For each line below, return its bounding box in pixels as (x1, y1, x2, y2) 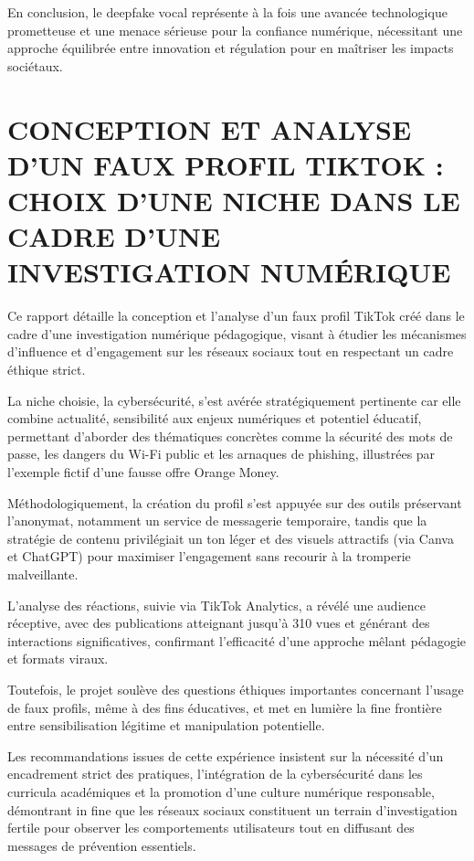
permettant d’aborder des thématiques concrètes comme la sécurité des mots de (7, 426, 453, 445)
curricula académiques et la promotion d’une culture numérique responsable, (7, 781, 435, 801)
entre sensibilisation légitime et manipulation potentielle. (7, 716, 325, 735)
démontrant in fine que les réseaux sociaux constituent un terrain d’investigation (7, 800, 458, 819)
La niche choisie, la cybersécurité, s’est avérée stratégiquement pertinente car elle (7, 390, 461, 409)
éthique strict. (7, 360, 86, 379)
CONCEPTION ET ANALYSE (7, 110, 412, 147)
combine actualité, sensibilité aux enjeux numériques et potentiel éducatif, (7, 409, 422, 428)
